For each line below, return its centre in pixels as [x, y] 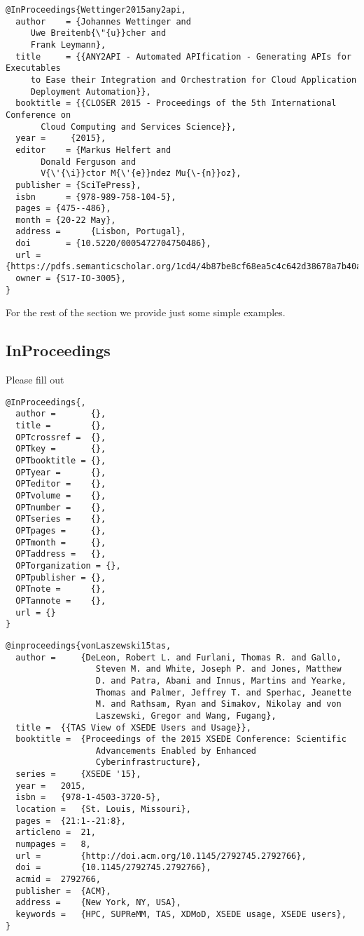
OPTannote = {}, [61, 601]
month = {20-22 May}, [66, 220]
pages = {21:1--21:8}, [71, 821]
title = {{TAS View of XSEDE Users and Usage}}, [133, 727]
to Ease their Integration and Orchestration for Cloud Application [194, 80]
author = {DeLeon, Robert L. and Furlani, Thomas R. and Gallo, [178, 657]
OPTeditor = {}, [61, 484]
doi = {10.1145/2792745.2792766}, [113, 868]
